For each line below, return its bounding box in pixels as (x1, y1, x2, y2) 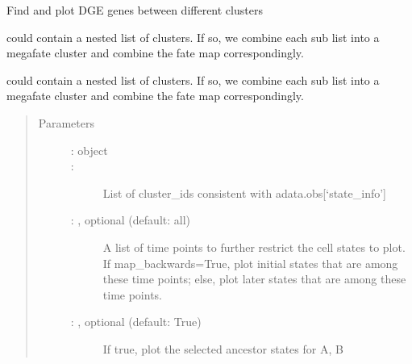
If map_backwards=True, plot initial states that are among (102, 254, 398, 271)
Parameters (38, 114, 94, 131)
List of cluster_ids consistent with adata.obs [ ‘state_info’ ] (102, 184, 387, 201)
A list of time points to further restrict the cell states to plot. (102, 238, 406, 255)
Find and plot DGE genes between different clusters (6, 2, 263, 18)
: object (70, 141, 108, 158)
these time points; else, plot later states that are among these (102, 270, 406, 287)
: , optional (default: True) (70, 313, 202, 330)
